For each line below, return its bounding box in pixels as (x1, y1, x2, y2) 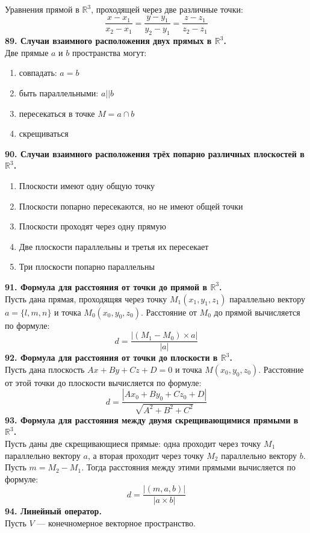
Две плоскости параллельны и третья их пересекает (19, 240, 209, 252)
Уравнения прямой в (5, 3, 79, 15)
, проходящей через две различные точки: (91, 3, 243, 15)
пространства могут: (72, 46, 147, 58)
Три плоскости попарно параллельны (19, 260, 155, 273)
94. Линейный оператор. (5, 505, 102, 517)
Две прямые (5, 46, 49, 58)
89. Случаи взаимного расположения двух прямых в (5, 34, 212, 47)
